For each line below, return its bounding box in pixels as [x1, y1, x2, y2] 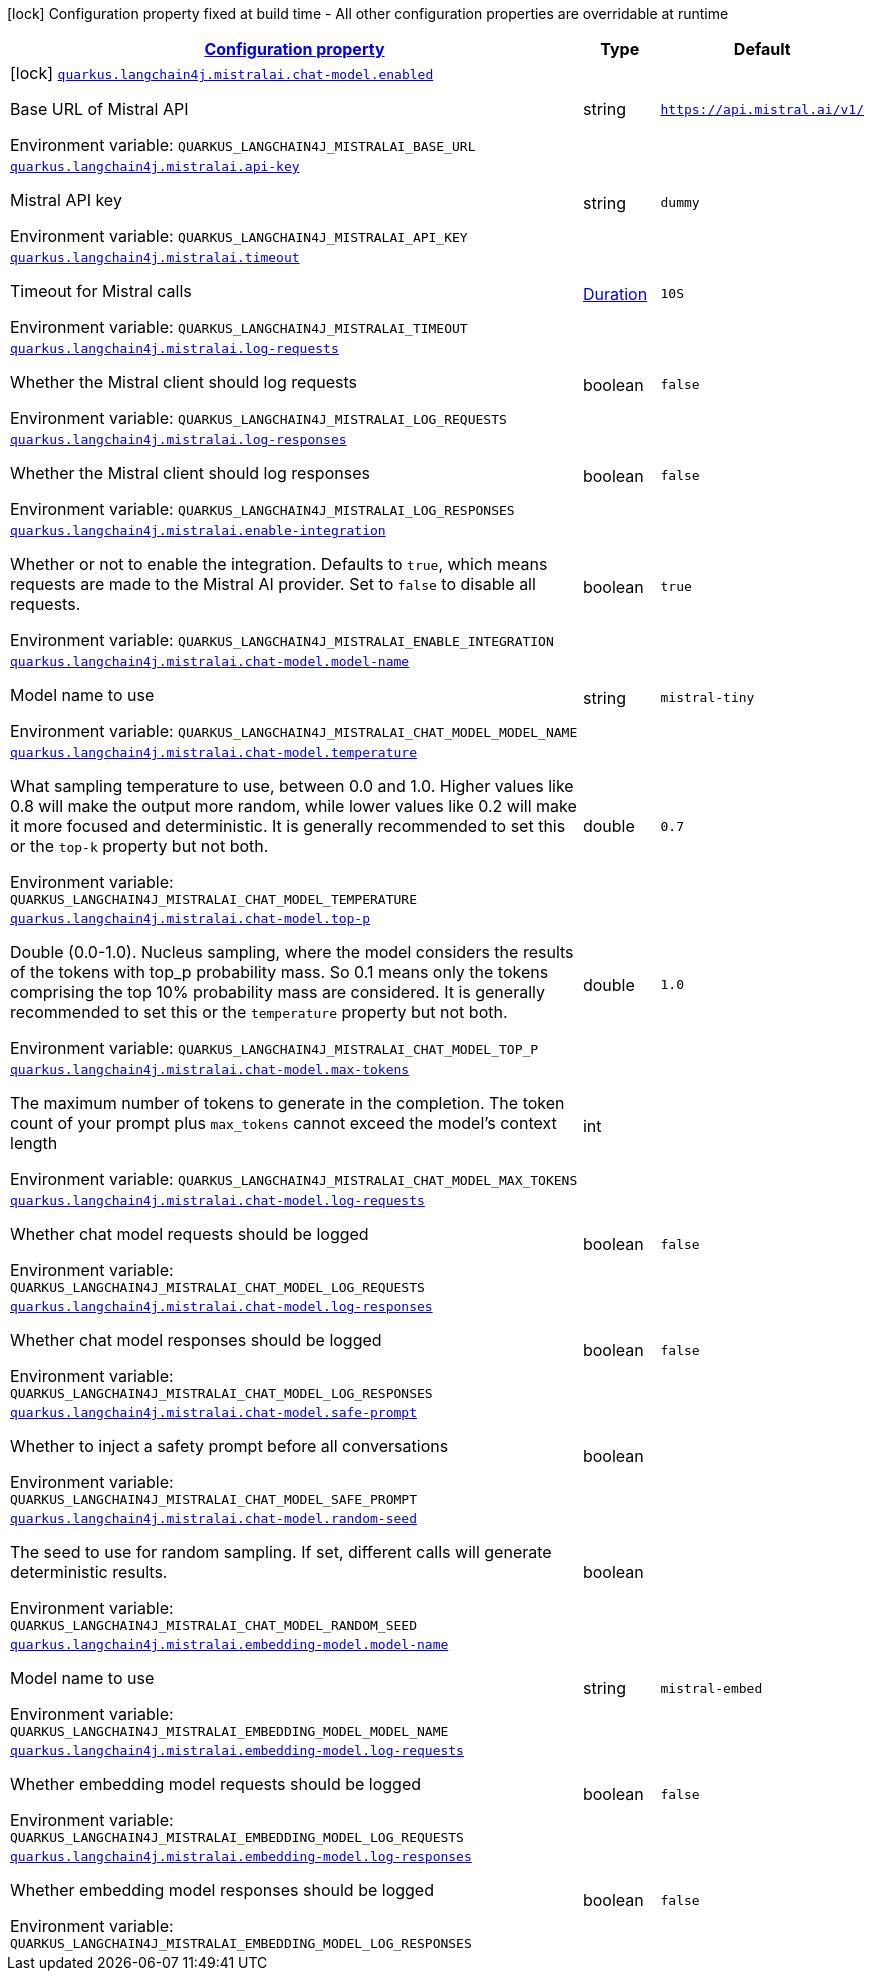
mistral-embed [660, 1680, 763, 1696]
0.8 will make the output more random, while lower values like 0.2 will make [10, 796, 577, 816]
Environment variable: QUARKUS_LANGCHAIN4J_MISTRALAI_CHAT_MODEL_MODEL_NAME [10, 721, 578, 741]
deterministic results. [10, 1562, 168, 1582]
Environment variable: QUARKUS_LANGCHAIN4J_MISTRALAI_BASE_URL [10, 135, 476, 155]
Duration [582, 283, 648, 304]
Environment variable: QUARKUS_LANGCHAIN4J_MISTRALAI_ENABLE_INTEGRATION [10, 630, 554, 650]
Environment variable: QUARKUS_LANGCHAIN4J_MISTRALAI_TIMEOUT [10, 317, 468, 337]
